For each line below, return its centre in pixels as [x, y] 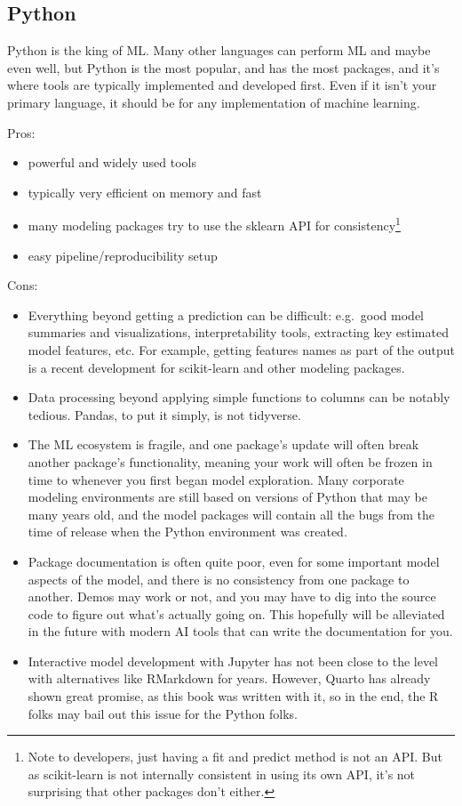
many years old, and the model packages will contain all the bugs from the [231, 514]
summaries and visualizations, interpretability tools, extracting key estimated [238, 332]
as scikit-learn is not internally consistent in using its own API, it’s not [222, 774]
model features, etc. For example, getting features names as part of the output [241, 349]
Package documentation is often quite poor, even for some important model [234, 561]
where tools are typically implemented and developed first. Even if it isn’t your [222, 85]
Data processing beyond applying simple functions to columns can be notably [239, 397]
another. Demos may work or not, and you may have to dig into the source [232, 596]
